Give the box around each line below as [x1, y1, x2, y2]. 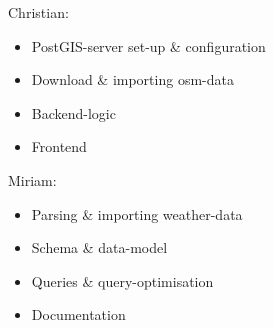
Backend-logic [31, 102, 116, 123]
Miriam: [8, 169, 57, 190]
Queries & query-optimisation [31, 270, 214, 291]
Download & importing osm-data [31, 69, 234, 90]
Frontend [31, 136, 87, 157]
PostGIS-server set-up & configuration [31, 35, 266, 56]
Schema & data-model [31, 237, 168, 258]
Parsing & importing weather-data [31, 203, 243, 224]
